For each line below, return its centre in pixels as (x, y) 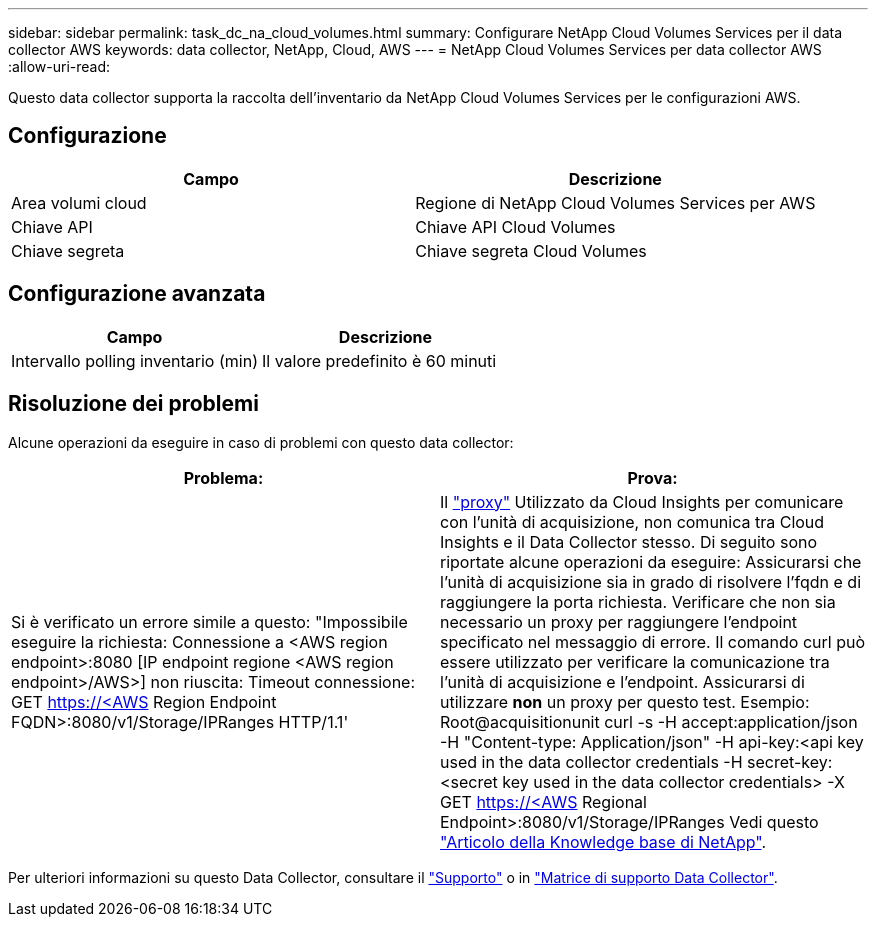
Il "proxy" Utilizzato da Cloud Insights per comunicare (642, 501)
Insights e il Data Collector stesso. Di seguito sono (629, 541)
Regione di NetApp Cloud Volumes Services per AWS (615, 202)
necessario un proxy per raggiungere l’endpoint (619, 621)
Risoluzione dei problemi (133, 404)
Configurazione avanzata (137, 294)
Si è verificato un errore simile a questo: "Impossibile (209, 621)
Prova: (652, 477)
